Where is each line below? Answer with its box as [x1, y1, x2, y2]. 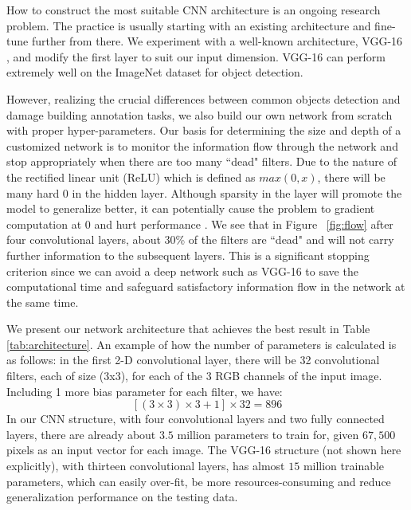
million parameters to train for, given [177, 426, 359, 442]
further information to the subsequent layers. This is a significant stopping [6, 246, 370, 263]
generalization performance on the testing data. [6, 488, 238, 505]
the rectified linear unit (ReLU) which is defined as [6, 168, 256, 185]
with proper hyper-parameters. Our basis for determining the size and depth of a [6, 122, 401, 139]
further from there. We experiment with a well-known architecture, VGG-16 [31, 33, 403, 49]
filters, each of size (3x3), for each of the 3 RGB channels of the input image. [6, 367, 382, 384]
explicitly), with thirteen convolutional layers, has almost [6, 457, 285, 474]
